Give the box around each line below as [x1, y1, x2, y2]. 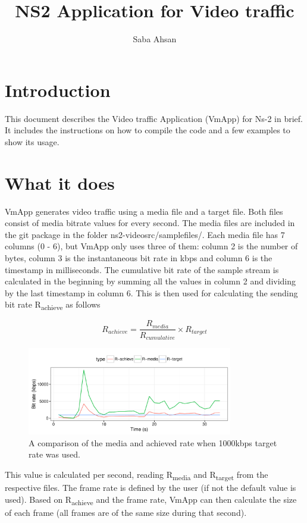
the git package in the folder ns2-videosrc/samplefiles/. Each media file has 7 [5, 228, 285, 240]
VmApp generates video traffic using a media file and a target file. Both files [5, 205, 283, 217]
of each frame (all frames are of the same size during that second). [5, 506, 247, 518]
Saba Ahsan [133, 33, 177, 45]
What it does [5, 170, 115, 195]
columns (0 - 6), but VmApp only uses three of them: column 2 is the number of [5, 240, 298, 252]
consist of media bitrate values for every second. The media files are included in [5, 217, 295, 229]
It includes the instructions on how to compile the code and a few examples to [5, 124, 290, 136]
